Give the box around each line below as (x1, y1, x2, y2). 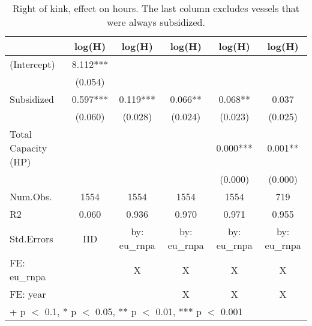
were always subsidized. (107, 15, 205, 29)
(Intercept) (10, 57, 55, 71)
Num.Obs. (10, 189, 52, 203)
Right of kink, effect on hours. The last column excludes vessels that (12, 1, 300, 15)
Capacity (10, 141, 47, 155)
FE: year (10, 287, 46, 301)
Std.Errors (10, 231, 53, 245)
